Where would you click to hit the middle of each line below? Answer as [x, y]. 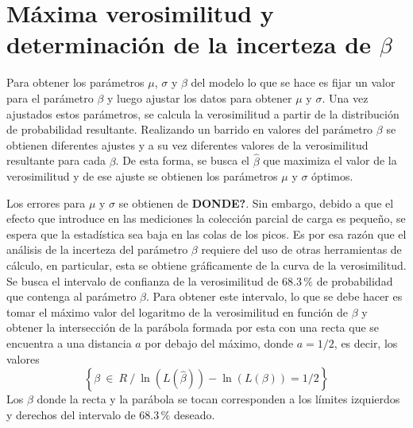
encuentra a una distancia [69, 343]
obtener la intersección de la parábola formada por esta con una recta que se [193, 327]
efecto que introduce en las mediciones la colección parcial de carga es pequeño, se [206, 218]
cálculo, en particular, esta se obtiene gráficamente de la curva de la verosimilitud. [206, 265]
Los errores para [46, 202]
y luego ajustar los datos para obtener [200, 97]
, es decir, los [366, 343]
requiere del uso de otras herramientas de [301, 249]
